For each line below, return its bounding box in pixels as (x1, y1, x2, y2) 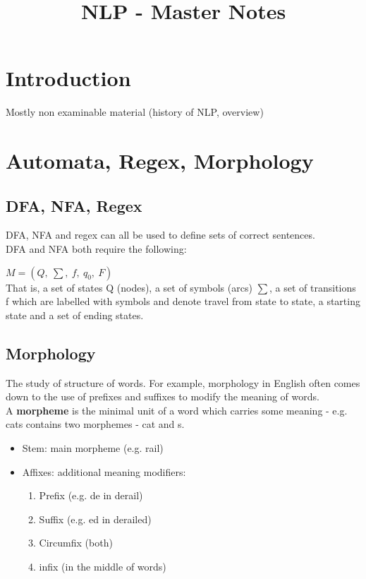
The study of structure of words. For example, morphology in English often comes (6, 375, 360, 390)
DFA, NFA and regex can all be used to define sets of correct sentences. (6, 227, 315, 242)
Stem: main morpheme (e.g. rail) (22, 441, 164, 455)
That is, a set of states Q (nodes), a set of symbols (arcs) (6, 280, 252, 294)
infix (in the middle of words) (39, 559, 166, 573)
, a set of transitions (269, 280, 356, 294)
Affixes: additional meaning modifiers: (22, 464, 186, 479)
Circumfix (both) (39, 535, 113, 550)
